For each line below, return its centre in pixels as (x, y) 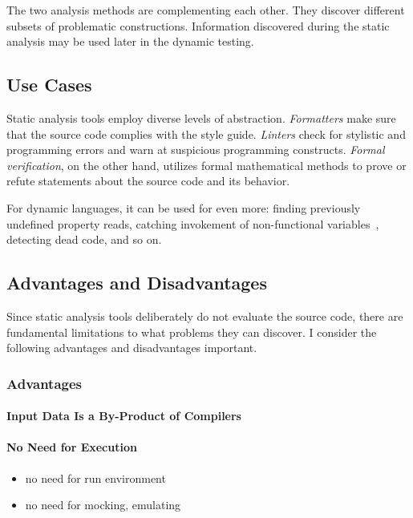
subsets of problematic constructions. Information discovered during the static (198, 25)
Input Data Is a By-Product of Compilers (124, 416)
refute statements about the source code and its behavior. (148, 181)
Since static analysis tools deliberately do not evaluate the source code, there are (205, 316)
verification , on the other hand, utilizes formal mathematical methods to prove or (206, 165)
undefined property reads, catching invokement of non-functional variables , (193, 223)
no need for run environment (95, 478)
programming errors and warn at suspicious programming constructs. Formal (196, 150)
